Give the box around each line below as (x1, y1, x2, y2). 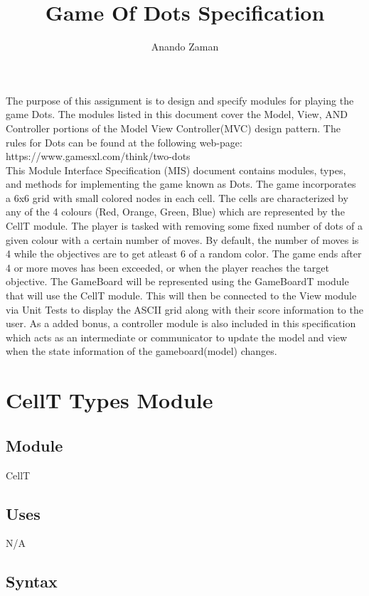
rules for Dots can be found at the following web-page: (6, 134, 242, 149)
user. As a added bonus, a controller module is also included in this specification (6, 316, 356, 331)
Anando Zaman (151, 39, 219, 54)
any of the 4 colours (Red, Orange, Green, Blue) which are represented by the (6, 204, 345, 219)
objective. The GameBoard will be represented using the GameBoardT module (6, 274, 349, 289)
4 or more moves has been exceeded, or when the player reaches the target (6, 260, 329, 275)
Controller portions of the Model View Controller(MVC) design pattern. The (6, 120, 341, 135)
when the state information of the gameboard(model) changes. (6, 344, 277, 358)
